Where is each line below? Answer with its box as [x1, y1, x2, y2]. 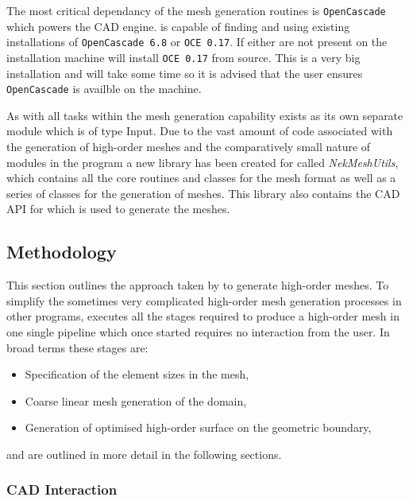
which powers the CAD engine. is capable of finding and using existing [6, 17, 350, 34]
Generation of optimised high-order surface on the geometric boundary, [25, 419, 372, 436]
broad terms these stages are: [6, 339, 149, 355]
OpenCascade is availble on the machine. [6, 80, 202, 97]
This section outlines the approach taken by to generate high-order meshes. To [6, 277, 389, 293]
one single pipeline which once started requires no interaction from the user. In [6, 323, 390, 340]
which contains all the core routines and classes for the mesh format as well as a [6, 169, 396, 186]
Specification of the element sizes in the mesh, [25, 366, 249, 383]
